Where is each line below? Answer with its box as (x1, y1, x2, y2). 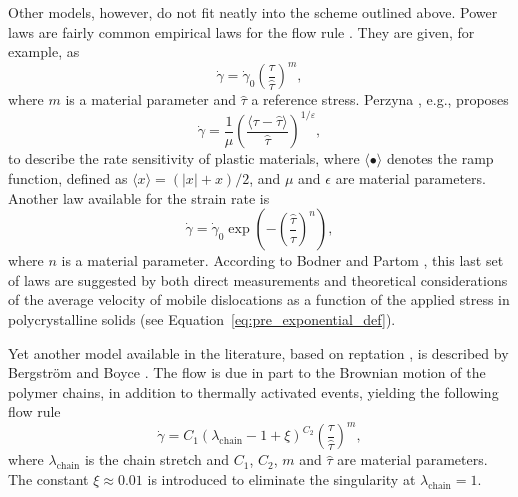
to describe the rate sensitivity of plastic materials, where (8, 148, 360, 169)
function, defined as (8, 167, 128, 188)
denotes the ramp (386, 148, 494, 169)
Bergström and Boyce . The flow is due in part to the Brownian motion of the (8, 362, 486, 383)
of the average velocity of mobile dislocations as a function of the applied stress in (8, 289, 510, 310)
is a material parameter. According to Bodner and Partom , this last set (61, 250, 504, 271)
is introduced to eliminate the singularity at (147, 469, 416, 489)
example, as (8, 41, 80, 62)
